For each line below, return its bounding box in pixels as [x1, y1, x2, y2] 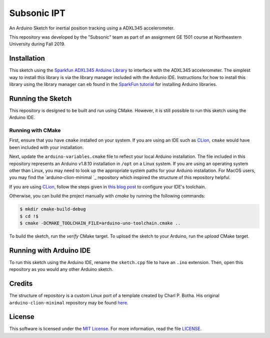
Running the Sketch [9, 94, 72, 102]
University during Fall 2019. [9, 41, 65, 47]
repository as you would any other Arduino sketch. [9, 266, 113, 272]
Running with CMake [9, 127, 61, 134]
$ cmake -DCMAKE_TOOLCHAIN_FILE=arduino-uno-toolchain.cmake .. [19, 220, 181, 226]
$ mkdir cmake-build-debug [19, 206, 86, 212]
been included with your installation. [9, 144, 84, 150]
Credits [9, 279, 33, 288]
